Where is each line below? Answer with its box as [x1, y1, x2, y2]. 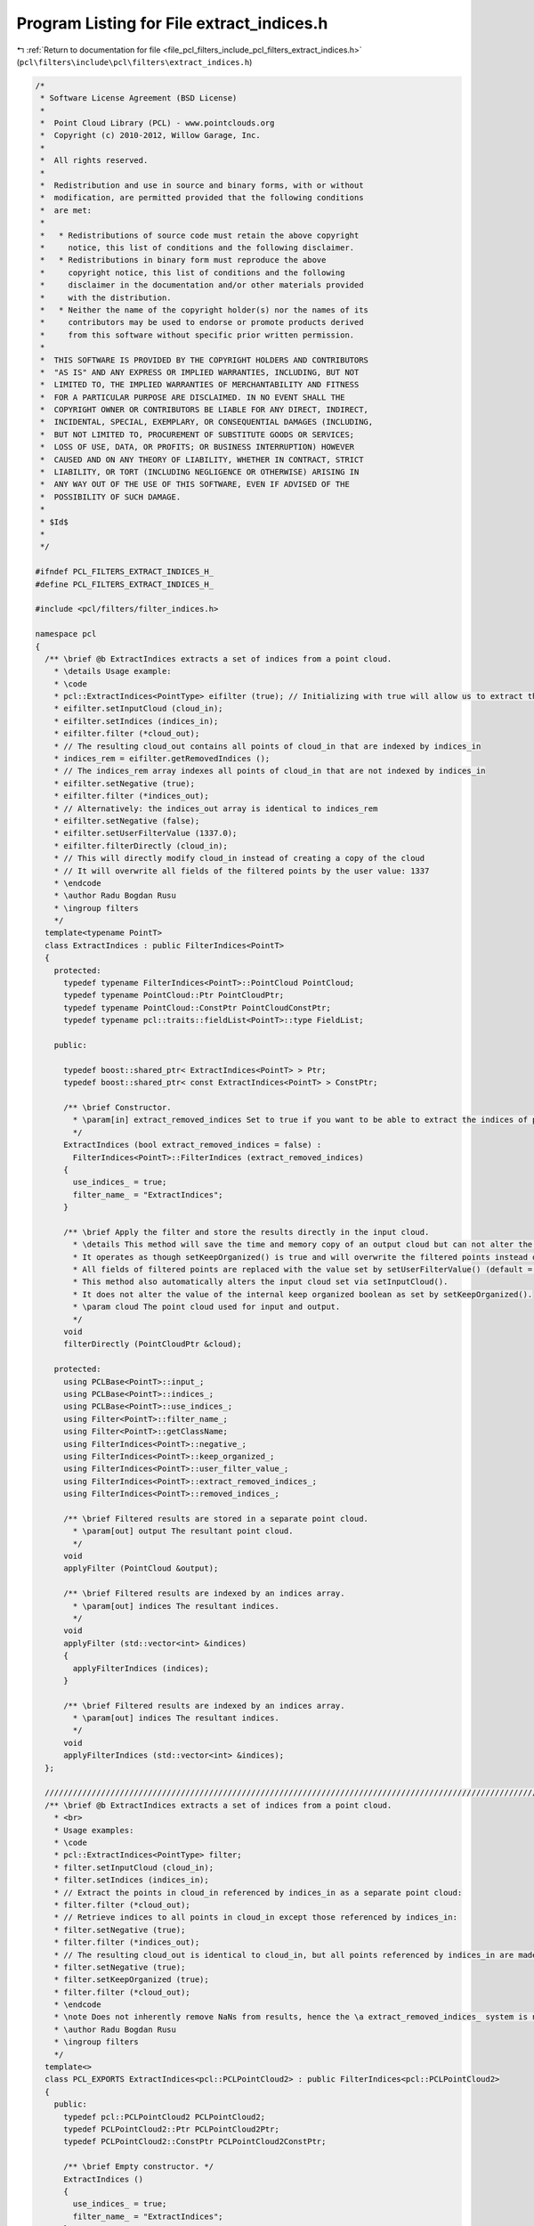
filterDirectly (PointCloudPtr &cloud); [63, 1339, 242, 1349]
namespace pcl [35, 629, 97, 639]
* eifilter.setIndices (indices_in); [53, 716, 219, 726]
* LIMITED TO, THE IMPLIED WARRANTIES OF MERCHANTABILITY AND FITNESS [40, 379, 360, 390]
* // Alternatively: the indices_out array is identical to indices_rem [53, 803, 378, 814]
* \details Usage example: [53, 666, 173, 677]
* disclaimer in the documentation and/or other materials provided [40, 280, 364, 290]
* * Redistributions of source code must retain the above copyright [40, 230, 360, 240]
